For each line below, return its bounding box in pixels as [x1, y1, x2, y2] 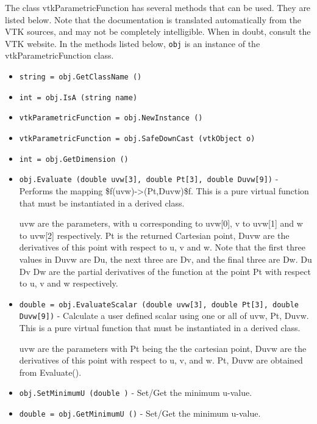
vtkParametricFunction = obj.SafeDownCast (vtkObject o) [19, 134, 255, 143]
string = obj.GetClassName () [19, 73, 142, 82]
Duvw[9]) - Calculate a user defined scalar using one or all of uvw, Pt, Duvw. [19, 309, 309, 322]
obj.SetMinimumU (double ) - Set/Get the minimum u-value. [19, 386, 252, 399]
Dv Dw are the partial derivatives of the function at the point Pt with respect [19, 265, 311, 277]
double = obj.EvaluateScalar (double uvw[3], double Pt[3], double [19, 300, 299, 309]
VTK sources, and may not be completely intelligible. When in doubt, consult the [5, 25, 311, 38]
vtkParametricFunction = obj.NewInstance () [19, 114, 203, 123]
